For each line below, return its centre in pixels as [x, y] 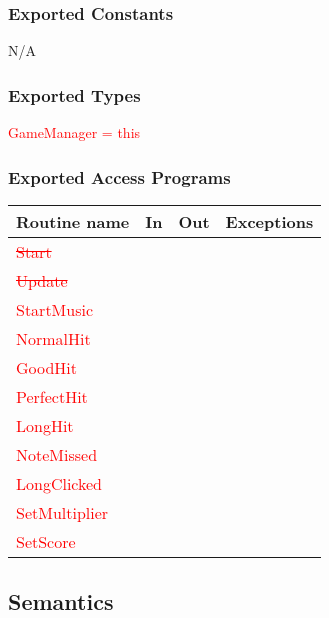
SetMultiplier [62, 512]
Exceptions [269, 221]
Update [42, 280]
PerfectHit [52, 396]
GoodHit [47, 367]
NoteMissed [57, 454]
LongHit [45, 425]
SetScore [46, 541]
